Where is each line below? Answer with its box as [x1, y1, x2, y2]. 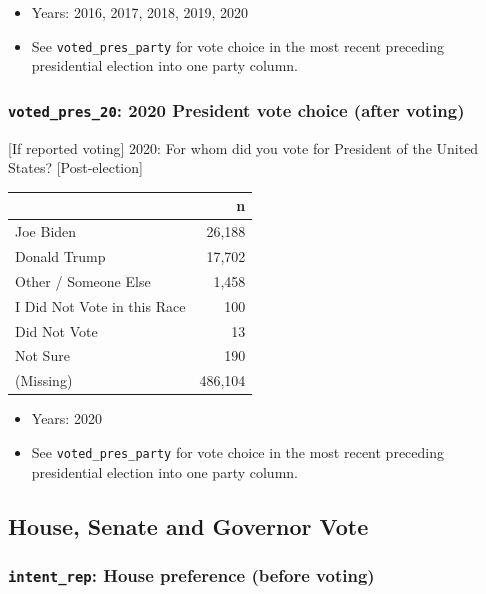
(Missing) [15, 370, 73, 391]
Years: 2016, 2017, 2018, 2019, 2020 [31, 2, 249, 22]
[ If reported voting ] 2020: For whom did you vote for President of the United [8, 137, 479, 158]
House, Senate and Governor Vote [8, 510, 369, 541]
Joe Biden [15, 221, 77, 242]
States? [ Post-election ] [8, 157, 143, 178]
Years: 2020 [31, 408, 102, 429]
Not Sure [15, 345, 70, 366]
